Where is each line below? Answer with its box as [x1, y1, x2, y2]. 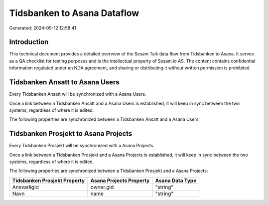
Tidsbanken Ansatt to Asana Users [9, 78, 120, 87]
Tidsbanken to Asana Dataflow [9, 7, 139, 18]
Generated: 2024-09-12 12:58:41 [9, 25, 77, 31]
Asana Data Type [155, 177, 197, 184]
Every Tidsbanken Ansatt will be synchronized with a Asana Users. [9, 91, 146, 97]
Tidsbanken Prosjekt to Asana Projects [9, 130, 133, 138]
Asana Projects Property [90, 177, 150, 184]
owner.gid [90, 184, 114, 191]
